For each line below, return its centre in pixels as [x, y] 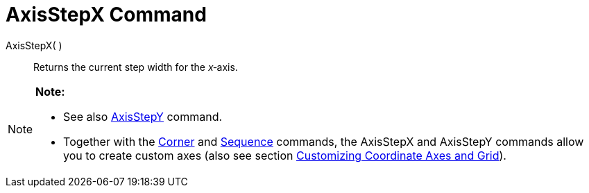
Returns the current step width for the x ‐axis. [136, 67]
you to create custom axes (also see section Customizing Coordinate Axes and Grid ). [285, 155]
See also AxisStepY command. [143, 116]
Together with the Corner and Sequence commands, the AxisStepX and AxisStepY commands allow [324, 141]
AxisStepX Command [106, 15]
